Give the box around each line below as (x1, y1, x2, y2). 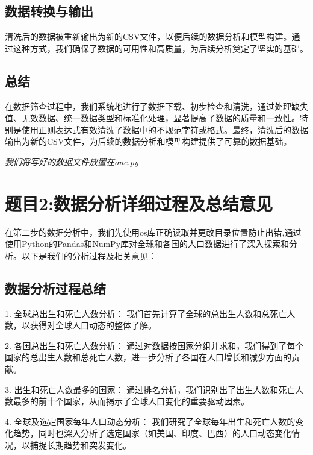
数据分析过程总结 (5, 278, 106, 297)
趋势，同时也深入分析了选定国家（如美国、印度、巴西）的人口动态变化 (13, 427, 291, 439)
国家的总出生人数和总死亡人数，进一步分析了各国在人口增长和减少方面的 (5, 351, 291, 363)
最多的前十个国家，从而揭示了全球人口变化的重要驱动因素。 (13, 395, 249, 407)
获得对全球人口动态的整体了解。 (29, 319, 156, 331)
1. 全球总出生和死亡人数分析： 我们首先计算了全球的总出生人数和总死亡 (5, 307, 287, 319)
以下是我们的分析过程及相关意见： (21, 249, 156, 262)
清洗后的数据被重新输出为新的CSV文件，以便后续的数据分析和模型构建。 (5, 30, 292, 43)
